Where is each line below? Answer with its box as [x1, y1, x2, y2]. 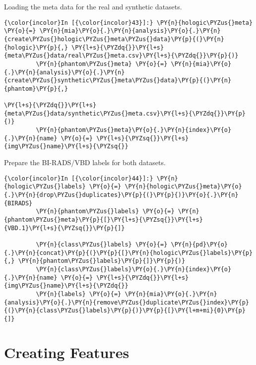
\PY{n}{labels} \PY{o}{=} [36, 290, 122, 298]
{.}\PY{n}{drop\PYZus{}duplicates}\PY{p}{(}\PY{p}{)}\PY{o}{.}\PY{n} [4, 191, 239, 198]
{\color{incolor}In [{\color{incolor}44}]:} [4, 175, 153, 182]
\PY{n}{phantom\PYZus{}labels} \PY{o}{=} [36, 208, 175, 215]
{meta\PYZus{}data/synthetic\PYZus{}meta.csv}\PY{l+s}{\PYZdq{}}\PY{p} [4, 110, 246, 117]
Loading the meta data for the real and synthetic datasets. [4, 1, 182, 11]
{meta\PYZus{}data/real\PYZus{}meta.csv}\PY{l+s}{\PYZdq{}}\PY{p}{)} [4, 52, 239, 60]
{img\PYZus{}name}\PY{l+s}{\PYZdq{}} [4, 282, 128, 290]
